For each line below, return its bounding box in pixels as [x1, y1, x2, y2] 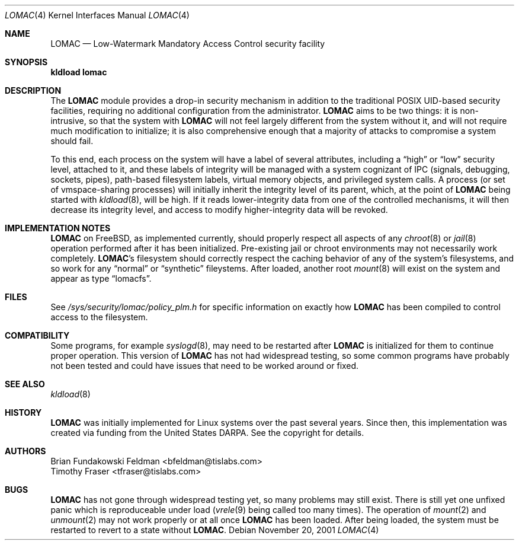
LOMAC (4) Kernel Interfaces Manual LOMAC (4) [5, 10, 190, 20]
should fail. [50, 136, 94, 146]
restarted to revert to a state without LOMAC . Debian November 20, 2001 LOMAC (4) [50, 525, 379, 535]
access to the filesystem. [50, 312, 148, 322]
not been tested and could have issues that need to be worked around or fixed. [50, 361, 359, 371]
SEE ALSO [5, 379, 45, 389]
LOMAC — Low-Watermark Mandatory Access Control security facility [50, 39, 325, 49]
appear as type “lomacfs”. [50, 273, 152, 283]
